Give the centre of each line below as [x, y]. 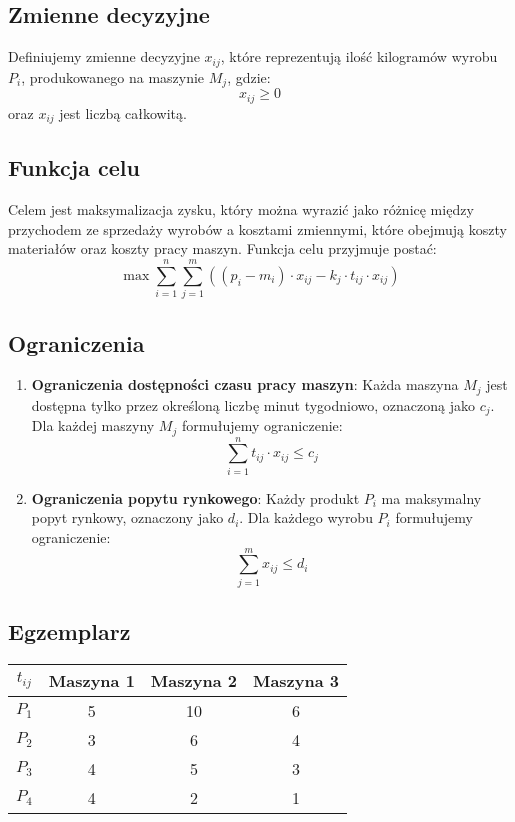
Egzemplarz [69, 631]
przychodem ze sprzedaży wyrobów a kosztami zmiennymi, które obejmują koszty [257, 228]
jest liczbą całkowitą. [123, 112]
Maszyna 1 [91, 680]
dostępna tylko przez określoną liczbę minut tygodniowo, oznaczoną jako [253, 404]
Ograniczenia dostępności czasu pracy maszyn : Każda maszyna [245, 384]
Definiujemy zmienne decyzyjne [104, 56]
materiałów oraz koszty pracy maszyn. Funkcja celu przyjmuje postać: [222, 248]
